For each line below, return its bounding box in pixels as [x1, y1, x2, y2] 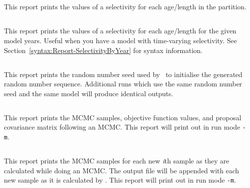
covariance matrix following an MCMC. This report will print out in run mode [4, 122, 240, 132]
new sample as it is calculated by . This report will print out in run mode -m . [4, 175, 236, 185]
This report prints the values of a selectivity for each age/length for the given [4, 26, 237, 36]
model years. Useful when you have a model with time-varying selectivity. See [4, 35, 237, 45]
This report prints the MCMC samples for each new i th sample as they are [4, 156, 229, 166]
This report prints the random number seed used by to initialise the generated [4, 69, 243, 79]
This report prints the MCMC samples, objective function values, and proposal [4, 112, 242, 122]
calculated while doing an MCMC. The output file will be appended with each [4, 165, 239, 175]
